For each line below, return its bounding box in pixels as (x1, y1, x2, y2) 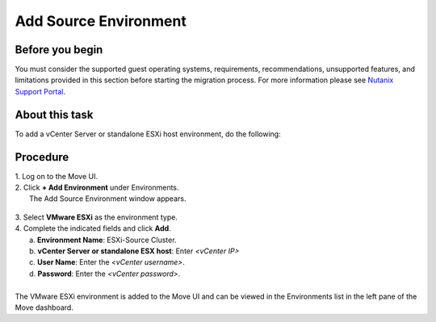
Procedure (15, 150, 69, 164)
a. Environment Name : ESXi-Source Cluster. (29, 235, 177, 245)
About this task (15, 107, 94, 121)
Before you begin (15, 43, 103, 56)
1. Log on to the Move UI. (15, 171, 99, 181)
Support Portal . (15, 86, 66, 96)
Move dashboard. (15, 303, 74, 312)
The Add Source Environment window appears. (29, 194, 187, 203)
